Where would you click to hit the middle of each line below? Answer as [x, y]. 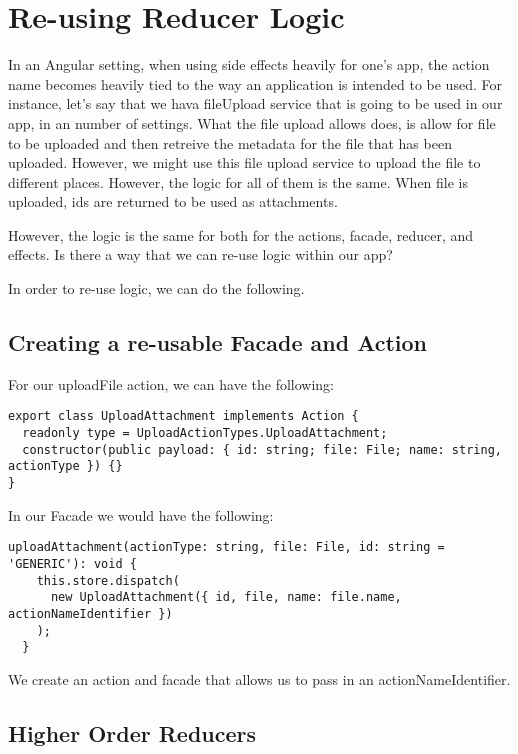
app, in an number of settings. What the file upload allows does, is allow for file [252, 122]
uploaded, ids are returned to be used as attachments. [173, 201]
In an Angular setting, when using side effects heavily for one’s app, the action [249, 64]
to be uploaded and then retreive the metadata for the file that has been [230, 142]
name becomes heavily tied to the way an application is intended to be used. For [255, 83]
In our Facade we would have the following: [141, 514]
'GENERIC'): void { [72, 563]
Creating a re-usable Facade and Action [218, 342]
